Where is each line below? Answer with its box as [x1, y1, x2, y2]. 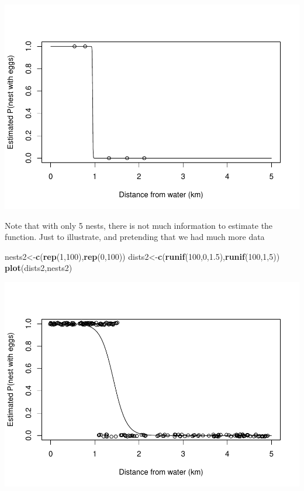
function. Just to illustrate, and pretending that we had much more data [5, 231, 265, 243]
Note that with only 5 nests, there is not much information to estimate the [5, 219, 273, 231]
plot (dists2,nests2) [5, 262, 72, 274]
